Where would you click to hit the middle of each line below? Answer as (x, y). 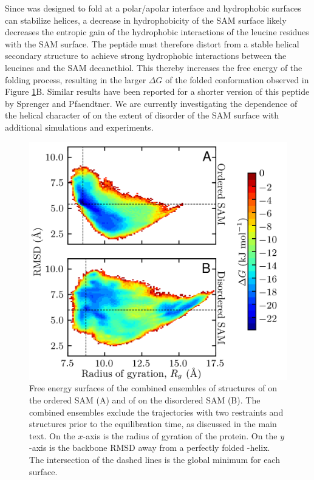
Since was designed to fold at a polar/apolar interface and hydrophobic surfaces (153, 8)
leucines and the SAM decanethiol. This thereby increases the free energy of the (154, 67)
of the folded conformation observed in (237, 79)
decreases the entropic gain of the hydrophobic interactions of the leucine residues (157, 32)
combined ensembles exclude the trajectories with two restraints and (156, 412)
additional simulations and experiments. (79, 127)
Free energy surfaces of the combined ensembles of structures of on (153, 388)
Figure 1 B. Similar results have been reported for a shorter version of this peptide (157, 91)
